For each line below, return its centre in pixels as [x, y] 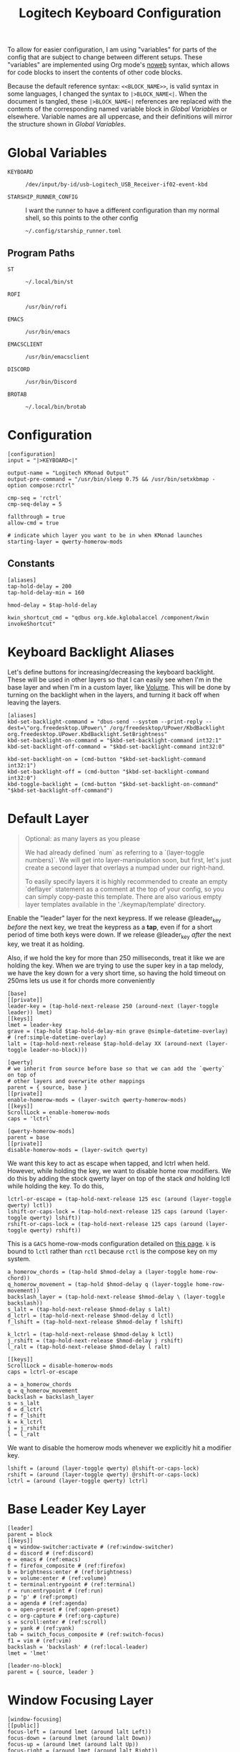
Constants [31, 563]
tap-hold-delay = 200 [40, 586]
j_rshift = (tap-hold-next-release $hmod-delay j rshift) [95, 1341]
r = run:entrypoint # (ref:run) [55, 1591]
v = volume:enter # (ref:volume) [57, 1578]
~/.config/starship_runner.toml [73, 231]
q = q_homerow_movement [43, 1391]
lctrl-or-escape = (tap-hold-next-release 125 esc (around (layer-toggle [120, 1199]
